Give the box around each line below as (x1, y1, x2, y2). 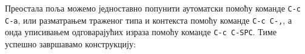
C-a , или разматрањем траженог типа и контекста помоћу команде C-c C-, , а (5, 13, 292, 26)
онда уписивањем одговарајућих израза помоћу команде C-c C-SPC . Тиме (5, 25, 277, 38)
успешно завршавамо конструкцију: (5, 37, 136, 50)
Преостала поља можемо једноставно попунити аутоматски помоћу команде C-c (5, 2, 301, 14)
